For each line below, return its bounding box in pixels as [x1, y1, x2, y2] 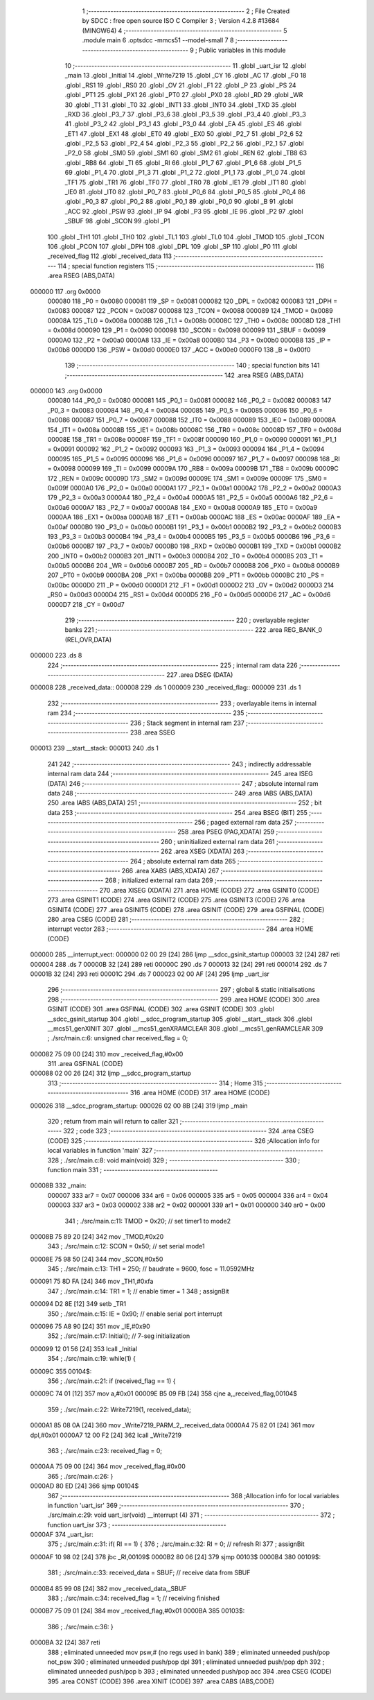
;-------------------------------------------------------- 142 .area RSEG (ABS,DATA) [64, 371, 304, 379]
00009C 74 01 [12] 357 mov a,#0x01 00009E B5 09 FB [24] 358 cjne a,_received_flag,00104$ [30, 1389, 298, 1398]
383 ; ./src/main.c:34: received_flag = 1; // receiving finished [47, 1594, 220, 1602]
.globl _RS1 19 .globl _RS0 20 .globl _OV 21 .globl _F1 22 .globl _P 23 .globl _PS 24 [64, 80, 297, 89]
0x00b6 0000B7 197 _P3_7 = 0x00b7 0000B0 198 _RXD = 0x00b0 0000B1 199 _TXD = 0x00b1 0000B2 [47, 542, 341, 551]
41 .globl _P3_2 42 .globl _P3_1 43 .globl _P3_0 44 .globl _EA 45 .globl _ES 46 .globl [64, 120, 302, 128]
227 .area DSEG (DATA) [166, 671, 233, 679]
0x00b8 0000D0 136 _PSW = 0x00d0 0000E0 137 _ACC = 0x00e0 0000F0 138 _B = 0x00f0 [47, 345, 311, 354]
